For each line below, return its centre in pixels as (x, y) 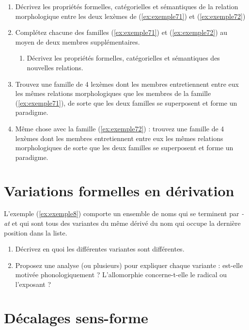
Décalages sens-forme (76, 317)
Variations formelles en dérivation (119, 190)
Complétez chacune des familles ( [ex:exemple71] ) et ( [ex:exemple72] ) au (121, 32)
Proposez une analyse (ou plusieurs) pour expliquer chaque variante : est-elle (129, 265)
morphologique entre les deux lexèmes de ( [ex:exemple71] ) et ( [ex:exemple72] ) (130, 16)
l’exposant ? (33, 284)
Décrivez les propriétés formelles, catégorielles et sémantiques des (123, 58)
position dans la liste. (36, 232)
